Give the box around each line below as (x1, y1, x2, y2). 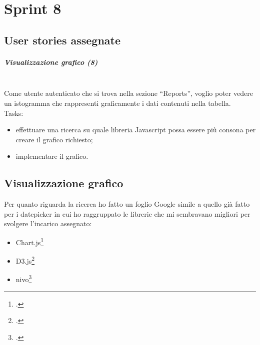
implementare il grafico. (15, 151, 88, 161)
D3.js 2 (15, 254, 35, 266)
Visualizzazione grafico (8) (4, 56, 98, 67)
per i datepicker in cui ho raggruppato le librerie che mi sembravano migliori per (4, 208, 250, 219)
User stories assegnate (4, 32, 121, 47)
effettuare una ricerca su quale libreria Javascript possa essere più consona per (15, 124, 256, 135)
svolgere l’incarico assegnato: (4, 218, 92, 229)
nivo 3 (15, 273, 32, 285)
